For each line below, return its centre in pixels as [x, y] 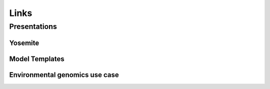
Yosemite [24, 43]
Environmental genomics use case [64, 75]
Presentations [33, 26]
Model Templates [37, 59]
